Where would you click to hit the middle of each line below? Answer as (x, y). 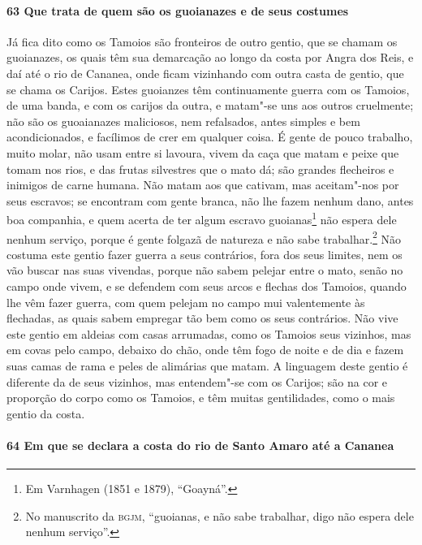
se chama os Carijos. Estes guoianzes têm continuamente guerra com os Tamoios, (208, 89)
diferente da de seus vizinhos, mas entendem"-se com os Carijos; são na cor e (197, 381)
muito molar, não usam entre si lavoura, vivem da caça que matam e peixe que (203, 152)
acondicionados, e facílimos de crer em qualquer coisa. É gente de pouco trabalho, (210, 137)
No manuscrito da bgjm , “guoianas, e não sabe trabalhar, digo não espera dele (220, 515)
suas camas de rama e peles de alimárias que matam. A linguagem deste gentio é (207, 365)
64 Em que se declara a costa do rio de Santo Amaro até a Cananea (200, 445)
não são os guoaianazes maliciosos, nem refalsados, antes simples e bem (183, 121)
